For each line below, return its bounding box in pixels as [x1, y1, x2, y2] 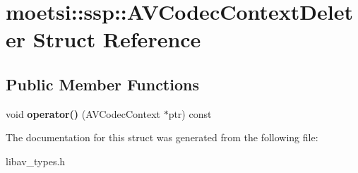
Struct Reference [32, 25, 201, 54]
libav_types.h [6, 153, 66, 168]
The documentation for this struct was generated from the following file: [6, 130, 318, 145]
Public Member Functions [6, 73, 199, 95]
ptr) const [168, 106, 212, 121]
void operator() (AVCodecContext [6, 106, 160, 121]
